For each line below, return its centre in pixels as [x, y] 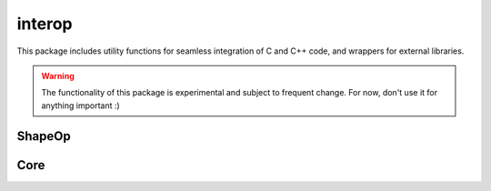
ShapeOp [44, 136]
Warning [58, 75]
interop [45, 24]
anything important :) [80, 106]
